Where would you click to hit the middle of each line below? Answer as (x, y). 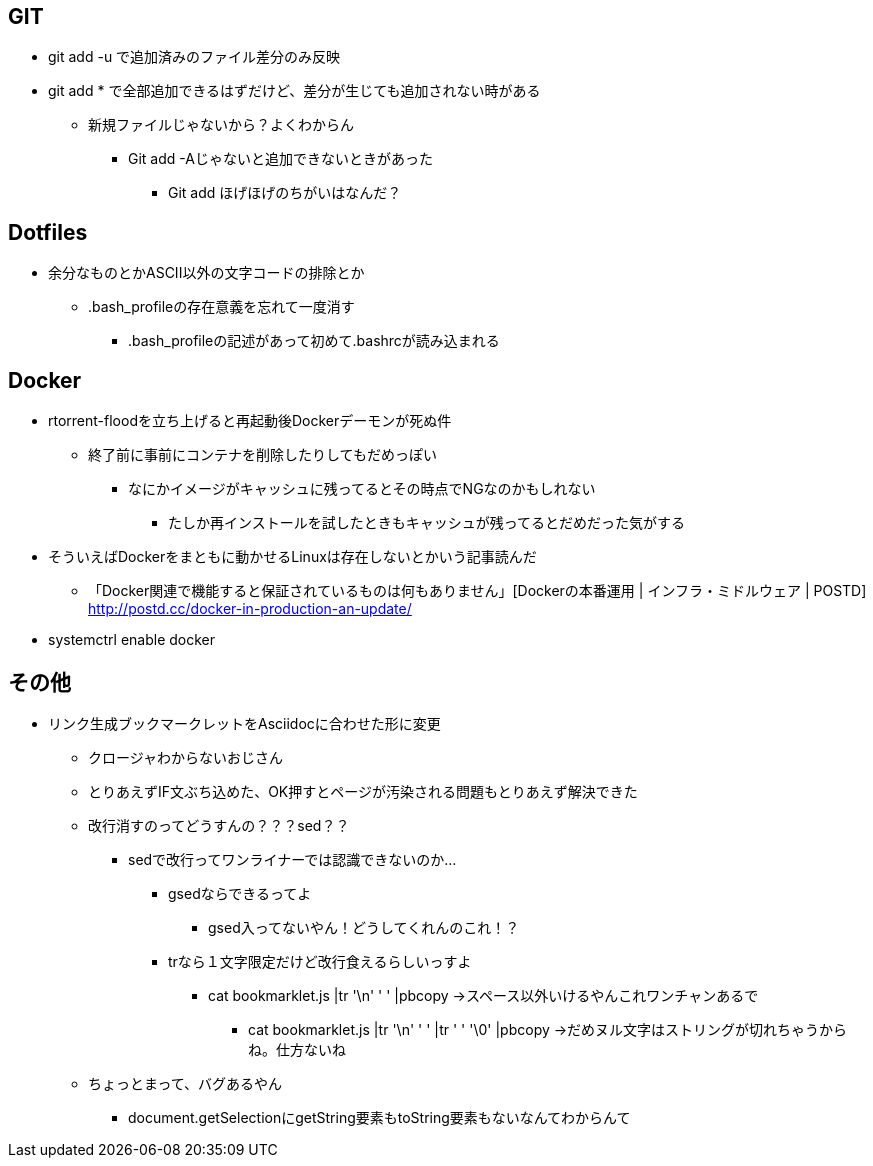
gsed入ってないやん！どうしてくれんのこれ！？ (364, 927)
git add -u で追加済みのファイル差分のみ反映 (194, 57)
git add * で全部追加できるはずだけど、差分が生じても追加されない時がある (294, 91)
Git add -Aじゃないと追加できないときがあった (280, 159)
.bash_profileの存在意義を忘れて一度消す (221, 307)
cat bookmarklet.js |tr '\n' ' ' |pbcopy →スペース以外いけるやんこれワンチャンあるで (483, 995)
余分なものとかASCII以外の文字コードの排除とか (206, 273)
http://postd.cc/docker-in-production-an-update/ (250, 609)
